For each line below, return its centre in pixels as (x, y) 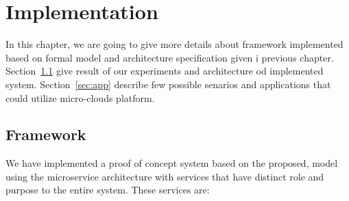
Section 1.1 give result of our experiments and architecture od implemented (165, 71)
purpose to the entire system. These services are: (108, 190)
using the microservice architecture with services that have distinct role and (165, 176)
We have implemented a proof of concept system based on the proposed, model (172, 163)
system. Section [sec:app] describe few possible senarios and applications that (168, 84)
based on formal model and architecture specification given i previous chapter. (170, 57)
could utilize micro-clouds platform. (80, 97)
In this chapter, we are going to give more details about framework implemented (174, 44)
